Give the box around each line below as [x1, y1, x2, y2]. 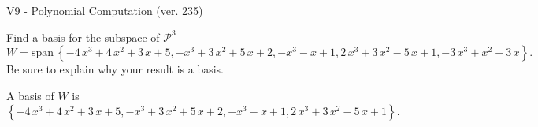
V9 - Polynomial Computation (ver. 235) [6, 2, 203, 18]
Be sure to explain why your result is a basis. [6, 61, 224, 77]
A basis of [6, 87, 54, 103]
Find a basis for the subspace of [6, 28, 160, 45]
